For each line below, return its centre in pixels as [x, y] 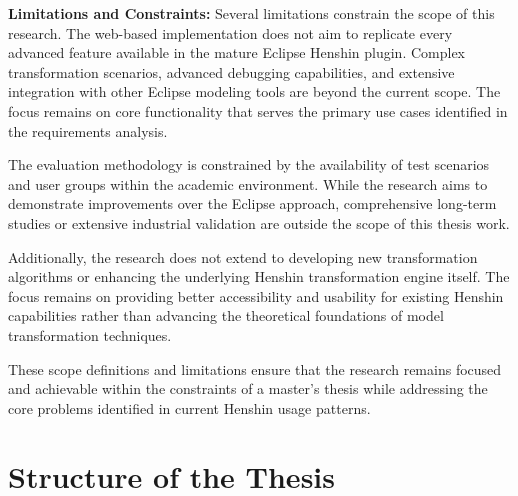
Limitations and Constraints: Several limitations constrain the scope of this [251, 13]
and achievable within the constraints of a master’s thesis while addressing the [248, 388]
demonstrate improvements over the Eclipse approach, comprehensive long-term [252, 203]
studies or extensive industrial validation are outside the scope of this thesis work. [259, 222]
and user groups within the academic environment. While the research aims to [248, 183]
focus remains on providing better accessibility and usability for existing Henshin [256, 295]
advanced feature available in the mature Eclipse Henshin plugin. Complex [237, 52]
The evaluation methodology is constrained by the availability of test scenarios [249, 164]
